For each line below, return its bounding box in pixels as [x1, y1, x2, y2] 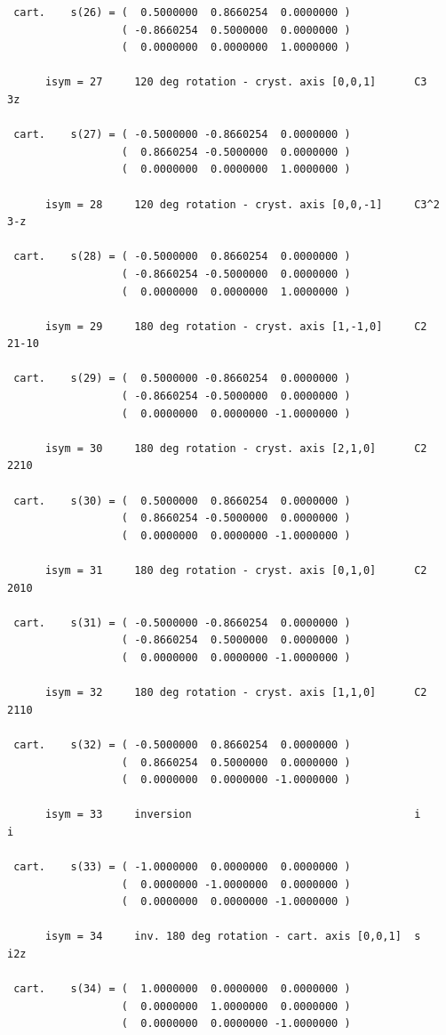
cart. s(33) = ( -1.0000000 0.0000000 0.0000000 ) [13, 861, 351, 874]
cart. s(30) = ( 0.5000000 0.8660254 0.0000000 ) [13, 494, 351, 507]
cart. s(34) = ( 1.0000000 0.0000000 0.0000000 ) [13, 982, 351, 996]
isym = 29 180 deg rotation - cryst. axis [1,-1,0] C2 [44, 319, 427, 333]
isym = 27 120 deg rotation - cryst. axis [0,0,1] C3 [44, 76, 427, 89]
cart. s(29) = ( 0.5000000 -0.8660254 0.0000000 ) [13, 372, 351, 385]
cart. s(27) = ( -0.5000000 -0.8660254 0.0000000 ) [13, 128, 351, 142]
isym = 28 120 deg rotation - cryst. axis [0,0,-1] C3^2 [44, 198, 440, 211]
